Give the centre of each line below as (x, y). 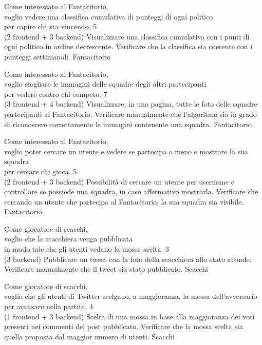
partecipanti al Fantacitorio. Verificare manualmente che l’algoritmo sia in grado (130, 114)
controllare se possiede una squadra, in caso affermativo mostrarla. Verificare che (131, 191)
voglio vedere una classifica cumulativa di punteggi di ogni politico (109, 16)
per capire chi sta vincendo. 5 (51, 26)
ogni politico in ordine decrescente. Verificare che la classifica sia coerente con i (128, 46)
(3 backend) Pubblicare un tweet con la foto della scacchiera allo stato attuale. (128, 259)
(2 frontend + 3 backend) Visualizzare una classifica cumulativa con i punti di (127, 36)
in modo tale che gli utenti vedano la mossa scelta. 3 (87, 249)
